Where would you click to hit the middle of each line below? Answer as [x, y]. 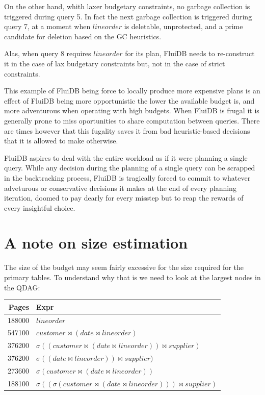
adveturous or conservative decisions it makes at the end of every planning [120, 188]
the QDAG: [22, 287]
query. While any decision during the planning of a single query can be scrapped [130, 168]
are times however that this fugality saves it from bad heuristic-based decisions [127, 130]
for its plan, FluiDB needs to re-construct [190, 53]
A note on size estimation [96, 243]
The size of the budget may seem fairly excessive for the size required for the [124, 267]
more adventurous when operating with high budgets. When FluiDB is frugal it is [132, 110]
